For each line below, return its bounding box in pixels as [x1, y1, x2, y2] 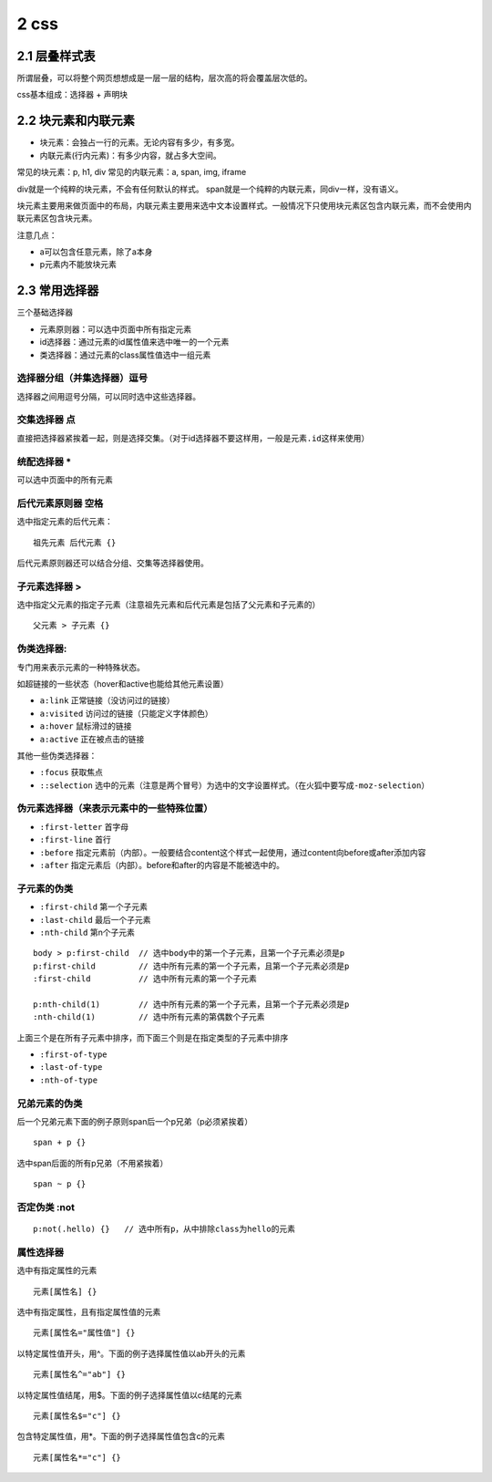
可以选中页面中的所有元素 [16, 474, 113, 485]
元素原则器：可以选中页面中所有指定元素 [39, 324, 191, 335]
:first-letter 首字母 [39, 821, 129, 832]
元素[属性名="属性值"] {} [33, 1328, 136, 1338]
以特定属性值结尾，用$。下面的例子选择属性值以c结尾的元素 [16, 1389, 242, 1400]
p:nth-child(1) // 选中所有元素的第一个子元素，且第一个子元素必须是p [33, 999, 350, 1010]
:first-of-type [39, 1050, 108, 1060]
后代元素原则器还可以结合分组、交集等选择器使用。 [16, 557, 209, 568]
